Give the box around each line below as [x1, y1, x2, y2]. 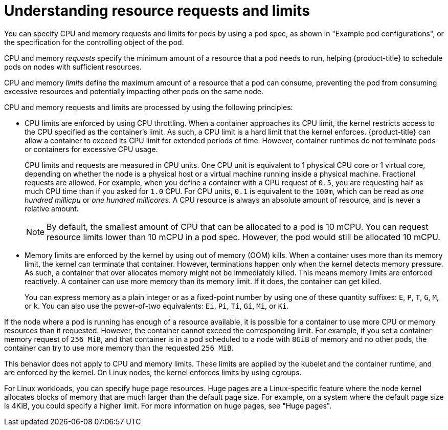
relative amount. [25, 204, 79, 213]
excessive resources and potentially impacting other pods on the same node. [4, 87, 264, 96]
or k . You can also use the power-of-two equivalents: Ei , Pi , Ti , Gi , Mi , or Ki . [25, 301, 289, 310]
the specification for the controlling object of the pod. [4, 37, 184, 47]
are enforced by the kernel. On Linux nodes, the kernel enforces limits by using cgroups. [4, 368, 302, 377]
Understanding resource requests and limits [4, 2, 310, 19]
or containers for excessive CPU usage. [25, 144, 158, 154]
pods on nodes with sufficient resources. [4, 62, 142, 71]
